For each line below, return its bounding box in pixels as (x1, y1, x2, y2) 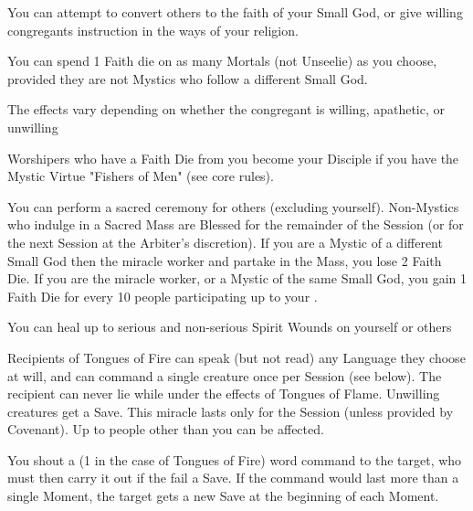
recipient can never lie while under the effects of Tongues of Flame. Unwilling (7, 384, 440, 403)
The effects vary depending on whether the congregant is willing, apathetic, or (7, 100, 446, 119)
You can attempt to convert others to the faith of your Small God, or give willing (7, 3, 463, 21)
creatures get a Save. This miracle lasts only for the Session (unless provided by (7, 401, 454, 421)
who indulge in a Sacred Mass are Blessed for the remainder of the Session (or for (7, 215, 464, 234)
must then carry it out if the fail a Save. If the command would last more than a (7, 468, 459, 487)
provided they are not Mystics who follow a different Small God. (7, 69, 368, 88)
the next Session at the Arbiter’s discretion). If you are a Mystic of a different (7, 232, 443, 251)
